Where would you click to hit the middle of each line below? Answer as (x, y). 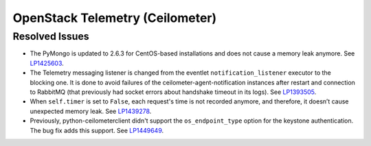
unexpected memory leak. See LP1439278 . (91, 111)
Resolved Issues (51, 36)
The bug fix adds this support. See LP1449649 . (97, 130)
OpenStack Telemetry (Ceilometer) (115, 18)
